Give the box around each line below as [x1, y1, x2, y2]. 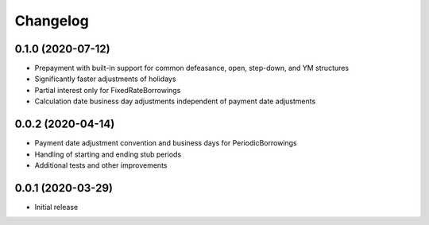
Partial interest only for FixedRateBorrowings [34, 85, 181, 95]
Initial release [34, 202, 79, 211]
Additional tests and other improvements [34, 160, 168, 170]
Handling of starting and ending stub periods [34, 149, 182, 159]
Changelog [14, 12, 89, 29]
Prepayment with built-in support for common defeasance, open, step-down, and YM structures [34, 64, 350, 73]
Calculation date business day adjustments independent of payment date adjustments [34, 96, 316, 107]
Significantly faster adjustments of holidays [34, 74, 176, 83]
